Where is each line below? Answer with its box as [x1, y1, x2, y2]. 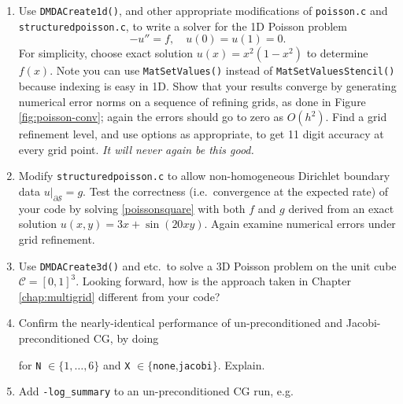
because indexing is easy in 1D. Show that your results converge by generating [18, 77, 397, 94]
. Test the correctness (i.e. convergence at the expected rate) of [83, 183, 389, 199]
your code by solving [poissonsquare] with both [18, 200, 246, 216]
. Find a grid [325, 108, 387, 125]
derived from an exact [288, 200, 394, 216]
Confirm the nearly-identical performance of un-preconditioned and [18, 314, 343, 331]
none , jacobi [153, 356, 213, 373]
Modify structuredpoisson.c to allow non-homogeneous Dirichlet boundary [18, 167, 390, 184]
